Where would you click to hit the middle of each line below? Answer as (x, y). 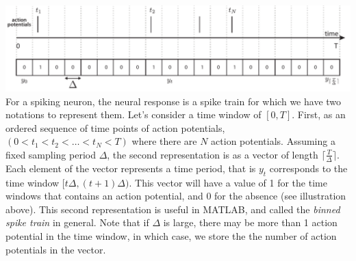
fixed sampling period (51, 154)
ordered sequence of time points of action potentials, (115, 127)
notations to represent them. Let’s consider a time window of (133, 114)
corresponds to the (308, 168)
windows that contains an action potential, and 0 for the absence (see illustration (176, 196)
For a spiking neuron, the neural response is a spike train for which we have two (174, 101)
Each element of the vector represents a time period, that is (131, 168)
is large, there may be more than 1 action (250, 222)
